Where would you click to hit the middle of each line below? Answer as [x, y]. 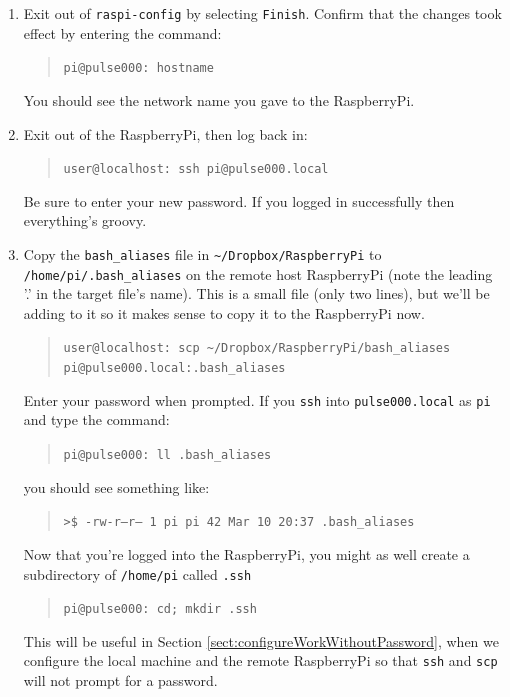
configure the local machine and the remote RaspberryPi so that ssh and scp [260, 660]
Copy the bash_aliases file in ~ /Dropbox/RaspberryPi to [202, 253]
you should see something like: [116, 486]
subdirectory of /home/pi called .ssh [137, 573]
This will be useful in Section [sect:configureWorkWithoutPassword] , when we [261, 640]
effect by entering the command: [122, 32]
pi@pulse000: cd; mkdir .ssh [160, 609]
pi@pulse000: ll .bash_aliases [167, 455]
